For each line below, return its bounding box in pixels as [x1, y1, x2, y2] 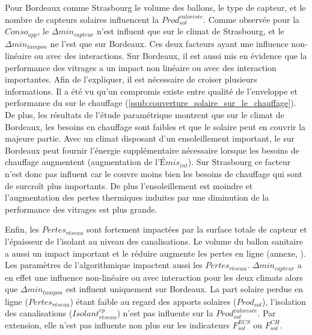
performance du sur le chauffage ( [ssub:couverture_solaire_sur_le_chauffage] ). [5, 96, 296, 109]
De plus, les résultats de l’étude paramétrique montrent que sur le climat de [5, 108, 284, 121]
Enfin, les [5, 223, 40, 236]
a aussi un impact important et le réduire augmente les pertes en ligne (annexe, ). [5, 246, 306, 259]
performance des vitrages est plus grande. [5, 202, 158, 215]
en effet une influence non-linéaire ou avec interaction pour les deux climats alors [5, 271, 303, 283]
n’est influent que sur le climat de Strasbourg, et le [96, 25, 284, 37]
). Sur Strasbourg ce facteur [188, 155, 291, 168]
